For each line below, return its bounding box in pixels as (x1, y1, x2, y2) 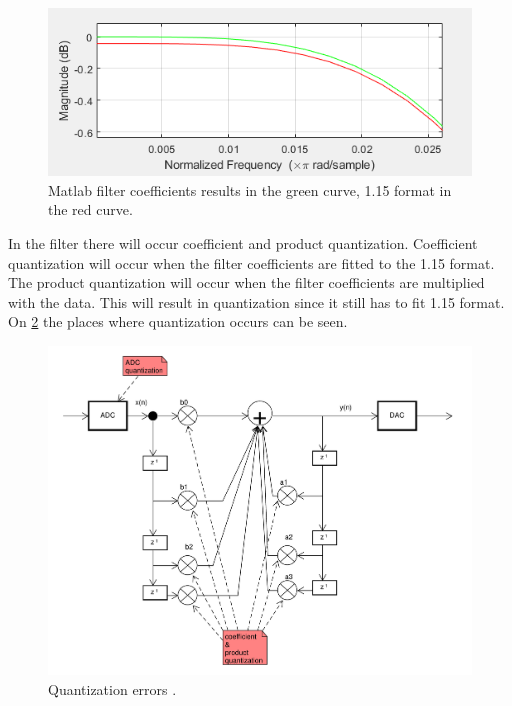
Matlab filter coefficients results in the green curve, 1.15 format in (48, 179, 452, 200)
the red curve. (48, 199, 133, 220)
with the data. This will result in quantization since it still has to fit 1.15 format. (8, 291, 505, 312)
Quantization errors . (48, 679, 177, 699)
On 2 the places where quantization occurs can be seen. (8, 311, 348, 332)
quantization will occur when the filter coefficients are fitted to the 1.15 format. (8, 252, 495, 273)
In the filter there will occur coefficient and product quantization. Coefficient (8, 232, 478, 253)
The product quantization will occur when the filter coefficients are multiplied (8, 272, 485, 293)
